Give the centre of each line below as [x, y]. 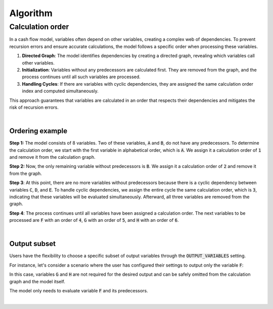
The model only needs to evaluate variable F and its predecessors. [79, 290]
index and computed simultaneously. [60, 91]
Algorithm [31, 13]
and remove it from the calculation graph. [52, 157]
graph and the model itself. [37, 281]
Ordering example [38, 131]
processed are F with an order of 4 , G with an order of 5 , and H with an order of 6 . [94, 220]
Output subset [32, 244]
